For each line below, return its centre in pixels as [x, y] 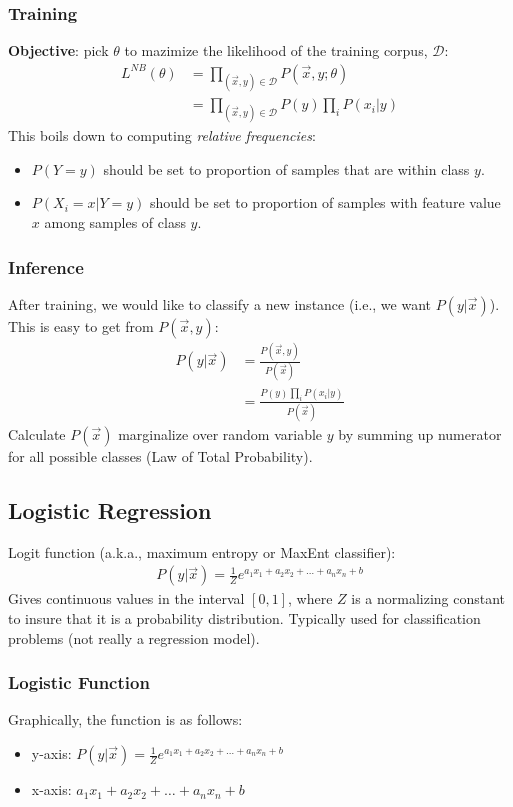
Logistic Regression [110, 510]
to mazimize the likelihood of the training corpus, [276, 50]
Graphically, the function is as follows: [125, 719]
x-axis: [51, 789]
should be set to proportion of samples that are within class [286, 168]
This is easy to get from [81, 325]
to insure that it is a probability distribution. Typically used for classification [244, 618]
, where [310, 598]
